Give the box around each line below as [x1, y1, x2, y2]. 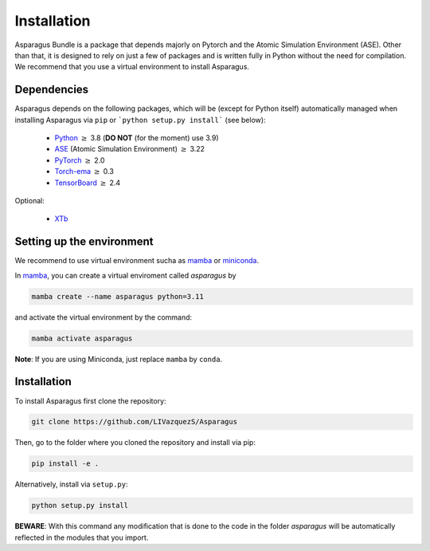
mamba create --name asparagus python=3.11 [31, 292, 205, 301]
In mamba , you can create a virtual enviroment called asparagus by [14, 270, 236, 280]
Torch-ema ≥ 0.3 [54, 167, 115, 176]
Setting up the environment [14, 235, 154, 249]
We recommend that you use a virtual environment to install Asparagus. [14, 62, 250, 72]
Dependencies [14, 83, 89, 96]
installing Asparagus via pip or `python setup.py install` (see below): [14, 115, 266, 124]
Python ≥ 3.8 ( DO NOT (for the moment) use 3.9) [54, 133, 219, 143]
